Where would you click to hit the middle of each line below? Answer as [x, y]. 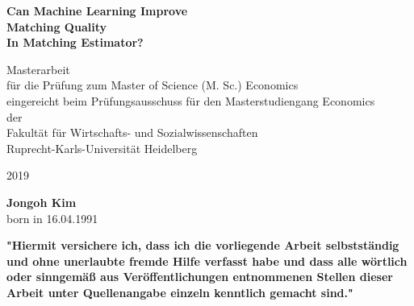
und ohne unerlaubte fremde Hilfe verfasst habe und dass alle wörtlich [207, 261]
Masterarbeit [38, 69]
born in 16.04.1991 [52, 218]
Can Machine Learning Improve [97, 10]
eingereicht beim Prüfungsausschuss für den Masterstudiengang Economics [191, 100]
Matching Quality [56, 26]
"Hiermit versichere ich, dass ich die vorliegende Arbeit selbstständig [203, 245]
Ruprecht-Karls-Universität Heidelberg [102, 148]
